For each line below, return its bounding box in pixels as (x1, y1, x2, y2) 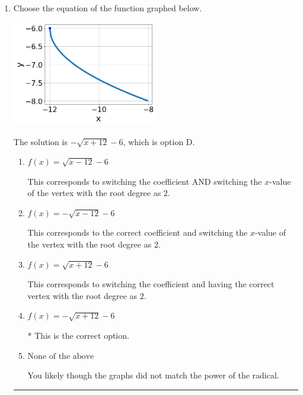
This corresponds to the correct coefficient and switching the (27, 226, 248, 239)
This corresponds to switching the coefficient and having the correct (27, 278, 275, 290)
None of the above (27, 352, 94, 361)
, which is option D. (123, 135, 195, 147)
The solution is (13, 135, 68, 147)
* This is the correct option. (27, 329, 129, 342)
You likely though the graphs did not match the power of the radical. (27, 369, 279, 381)
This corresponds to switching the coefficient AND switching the (27, 175, 262, 187)
